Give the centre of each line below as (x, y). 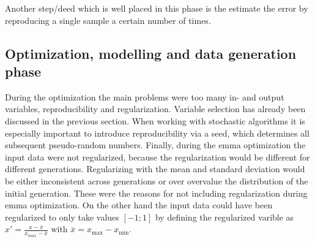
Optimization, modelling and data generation (151, 53)
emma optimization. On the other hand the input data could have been (139, 205)
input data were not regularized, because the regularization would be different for (157, 157)
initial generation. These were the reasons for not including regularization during (156, 193)
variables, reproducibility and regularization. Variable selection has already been (155, 109)
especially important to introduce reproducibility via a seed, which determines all (157, 133)
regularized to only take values (62, 217)
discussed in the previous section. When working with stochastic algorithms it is (155, 120)
